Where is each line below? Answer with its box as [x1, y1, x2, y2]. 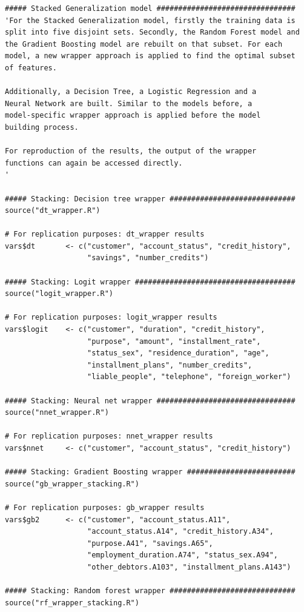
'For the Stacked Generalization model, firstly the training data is [5, 16, 296, 25]
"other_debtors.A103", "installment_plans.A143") [87, 562, 291, 571]
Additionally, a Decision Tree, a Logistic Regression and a [5, 87, 257, 96]
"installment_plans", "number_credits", [87, 360, 253, 369]
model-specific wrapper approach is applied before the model [5, 111, 261, 120]
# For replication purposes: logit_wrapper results [5, 313, 217, 322]
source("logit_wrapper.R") [5, 289, 113, 298]
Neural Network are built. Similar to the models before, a [5, 99, 253, 108]
